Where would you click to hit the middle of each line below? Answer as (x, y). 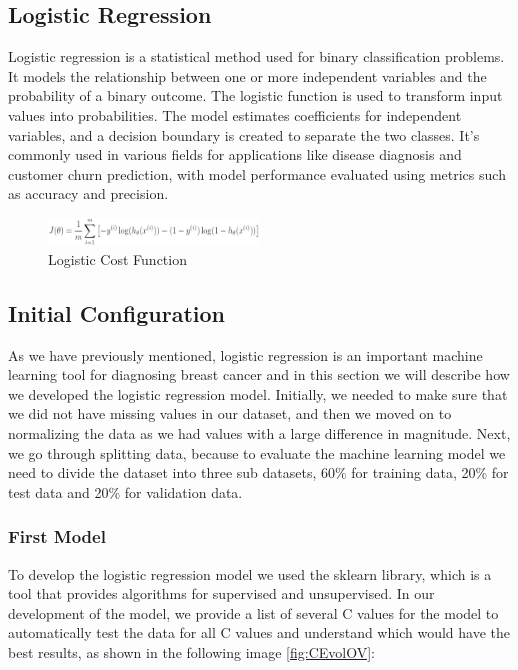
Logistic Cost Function (117, 258)
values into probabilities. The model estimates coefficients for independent (235, 114)
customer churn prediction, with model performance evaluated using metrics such (257, 173)
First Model (57, 536)
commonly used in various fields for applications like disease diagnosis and (235, 154)
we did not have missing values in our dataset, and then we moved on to (230, 413)
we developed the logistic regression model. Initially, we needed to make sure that (258, 393)
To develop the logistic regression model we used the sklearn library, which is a (250, 573)
